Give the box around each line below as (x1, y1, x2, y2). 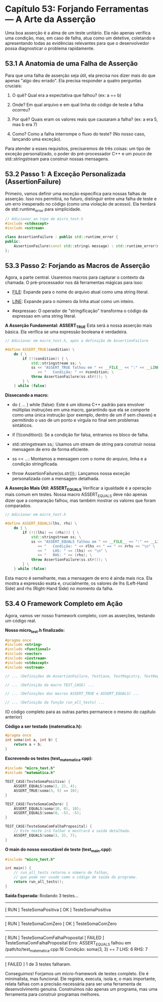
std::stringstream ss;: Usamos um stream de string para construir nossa (12, 441, 156, 447)
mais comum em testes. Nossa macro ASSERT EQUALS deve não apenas (5, 491, 147, 498)
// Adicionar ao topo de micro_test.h (5, 217, 83, 222)
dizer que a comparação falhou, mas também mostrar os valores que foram (5, 498, 156, 504)
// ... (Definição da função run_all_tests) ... (5, 700, 105, 705)
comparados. (5, 503, 32, 509)
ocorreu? (12, 107, 31, 113)
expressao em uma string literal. (12, 313, 77, 319)
